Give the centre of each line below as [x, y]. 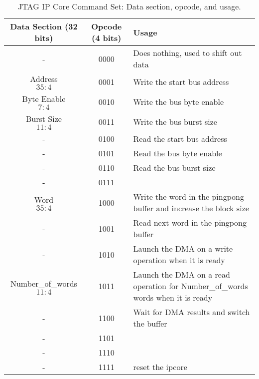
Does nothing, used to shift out [188, 53]
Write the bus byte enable [179, 101]
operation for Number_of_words [191, 286]
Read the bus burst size [174, 168]
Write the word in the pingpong [189, 196]
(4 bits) [107, 38]
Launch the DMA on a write [183, 248]
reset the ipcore [160, 367]
